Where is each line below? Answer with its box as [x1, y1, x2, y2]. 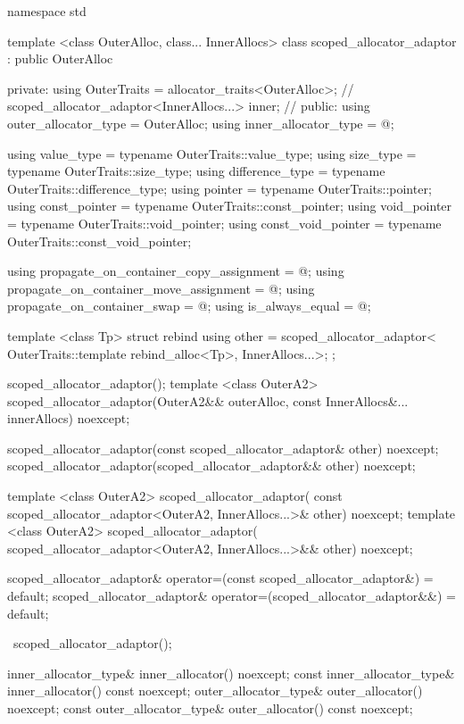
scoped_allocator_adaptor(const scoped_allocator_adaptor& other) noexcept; [7, 438, 439, 457]
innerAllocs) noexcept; [7, 409, 130, 428]
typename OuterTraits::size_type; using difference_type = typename [7, 162, 385, 180]
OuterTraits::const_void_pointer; [7, 231, 192, 250]
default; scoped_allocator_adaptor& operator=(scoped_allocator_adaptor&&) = [7, 587, 456, 605]
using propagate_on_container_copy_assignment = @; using [7, 262, 344, 280]
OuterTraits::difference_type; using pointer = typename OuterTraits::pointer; [7, 179, 432, 197]
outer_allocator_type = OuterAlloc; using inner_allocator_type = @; [7, 113, 394, 132]
